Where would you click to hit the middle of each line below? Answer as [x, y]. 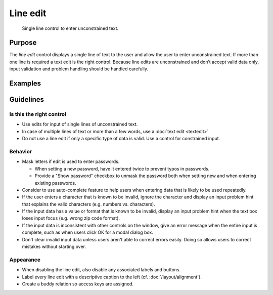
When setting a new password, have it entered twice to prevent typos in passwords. [122, 168]
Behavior [21, 151]
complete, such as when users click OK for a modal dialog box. [88, 232]
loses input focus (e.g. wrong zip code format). [71, 218]
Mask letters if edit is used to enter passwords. [71, 161]
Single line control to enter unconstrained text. [70, 28]
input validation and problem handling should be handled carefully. [79, 69]
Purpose [23, 43]
